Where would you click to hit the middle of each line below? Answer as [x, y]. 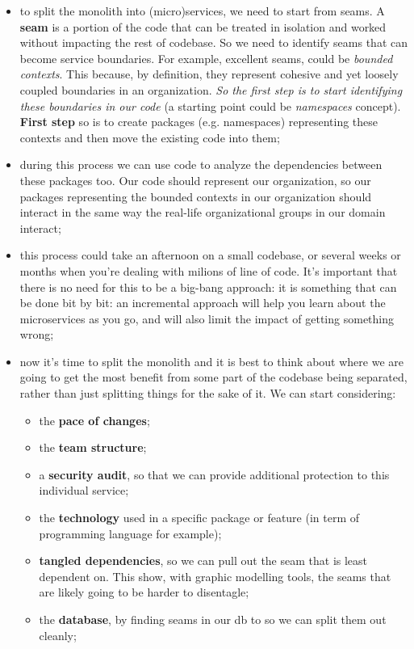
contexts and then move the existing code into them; [150, 137]
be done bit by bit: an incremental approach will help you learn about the [203, 303]
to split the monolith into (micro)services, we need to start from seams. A [202, 11]
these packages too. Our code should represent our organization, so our [195, 180]
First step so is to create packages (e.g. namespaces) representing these [199, 122]
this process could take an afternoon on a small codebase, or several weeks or [210, 255]
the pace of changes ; [94, 420]
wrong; [37, 334]
